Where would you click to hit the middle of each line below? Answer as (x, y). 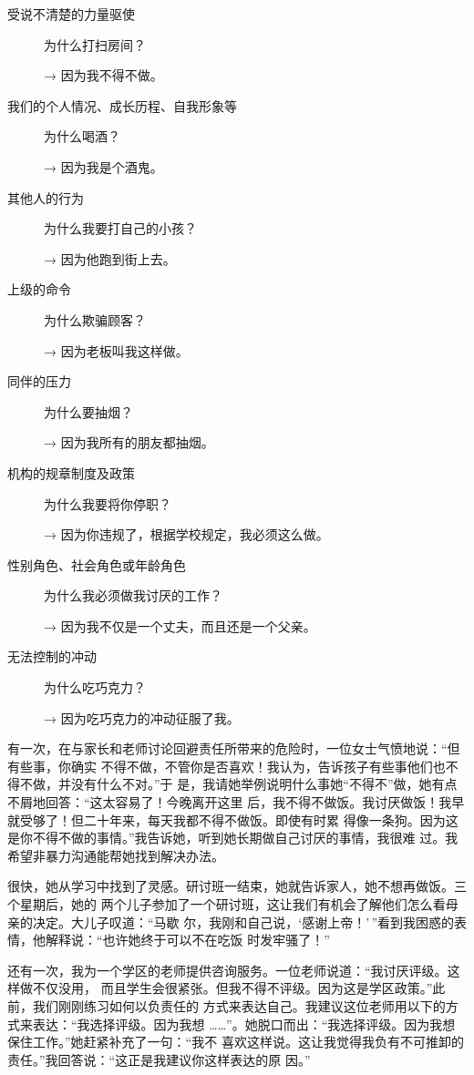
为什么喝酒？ (82, 136)
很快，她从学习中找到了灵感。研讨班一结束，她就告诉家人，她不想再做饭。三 (237, 886)
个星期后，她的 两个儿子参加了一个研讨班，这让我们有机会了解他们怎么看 (227, 904)
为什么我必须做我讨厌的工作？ (133, 595)
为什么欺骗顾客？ (95, 319)
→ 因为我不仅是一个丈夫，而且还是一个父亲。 (180, 625)
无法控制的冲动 (52, 656)
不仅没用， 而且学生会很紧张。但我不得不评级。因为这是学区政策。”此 (239, 988)
